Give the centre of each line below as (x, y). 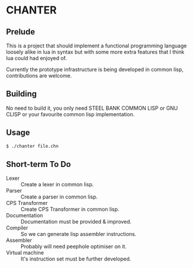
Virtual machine (25, 253)
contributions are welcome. (39, 76)
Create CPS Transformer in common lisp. (70, 209)
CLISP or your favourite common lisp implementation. (70, 114)
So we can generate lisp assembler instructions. (78, 234)
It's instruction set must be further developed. (76, 259)
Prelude (20, 32)
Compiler (17, 228)
